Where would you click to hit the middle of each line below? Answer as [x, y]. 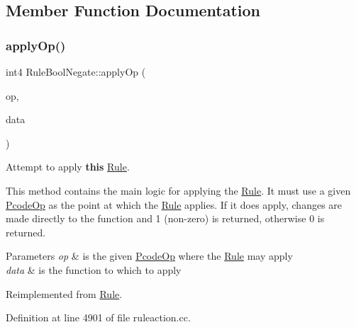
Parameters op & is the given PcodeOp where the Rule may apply [149, 256]
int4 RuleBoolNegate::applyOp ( [76, 71]
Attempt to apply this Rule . [68, 167]
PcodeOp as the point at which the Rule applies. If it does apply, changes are [174, 204]
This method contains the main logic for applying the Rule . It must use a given [178, 190]
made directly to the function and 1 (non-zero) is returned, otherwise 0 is [165, 218]
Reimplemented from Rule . [64, 293]
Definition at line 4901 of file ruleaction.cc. [98, 317]
